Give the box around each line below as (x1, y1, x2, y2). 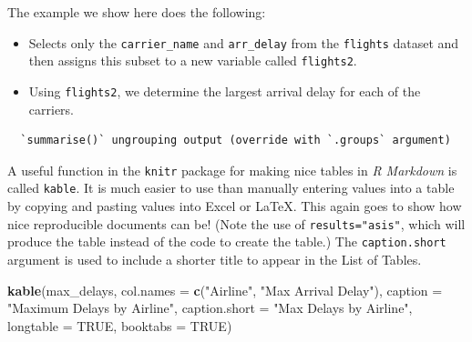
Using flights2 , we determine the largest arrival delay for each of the (28, 81, 421, 100)
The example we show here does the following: (7, 3, 266, 21)
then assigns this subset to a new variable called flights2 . (28, 51, 357, 70)
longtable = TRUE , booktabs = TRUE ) (7, 316, 232, 335)
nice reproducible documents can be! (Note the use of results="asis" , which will (7, 214, 466, 233)
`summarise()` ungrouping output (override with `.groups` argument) (20, 134, 451, 147)
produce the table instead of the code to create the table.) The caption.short (7, 232, 446, 251)
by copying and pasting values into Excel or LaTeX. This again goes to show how (7, 196, 462, 216)
